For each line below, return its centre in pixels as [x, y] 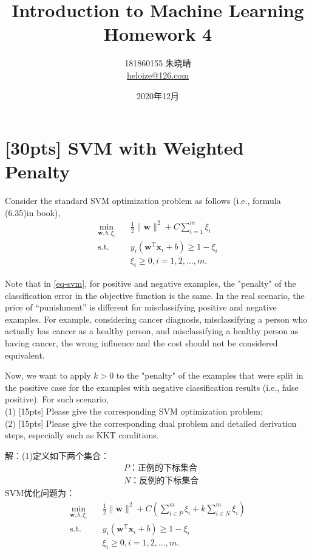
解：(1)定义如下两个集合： [57, 455]
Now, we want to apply [48, 375]
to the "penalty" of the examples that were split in [210, 375]
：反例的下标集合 [165, 481]
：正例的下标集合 [163, 468]
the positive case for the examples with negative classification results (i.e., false [152, 387]
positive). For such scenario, [57, 399]
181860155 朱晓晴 [158, 63]
